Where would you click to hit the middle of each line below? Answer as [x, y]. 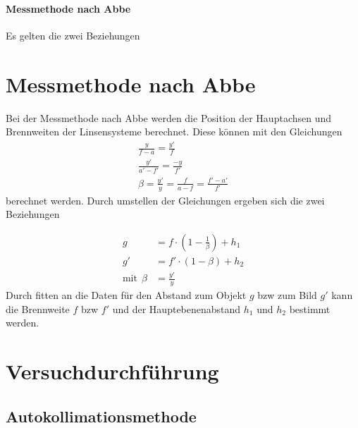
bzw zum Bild [287, 295]
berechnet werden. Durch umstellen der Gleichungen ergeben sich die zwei [165, 200]
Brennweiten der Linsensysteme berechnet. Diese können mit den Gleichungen [174, 132]
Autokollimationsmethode [101, 416]
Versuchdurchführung [112, 371]
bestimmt [310, 308]
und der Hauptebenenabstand [177, 308]
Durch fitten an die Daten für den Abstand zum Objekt [126, 295]
